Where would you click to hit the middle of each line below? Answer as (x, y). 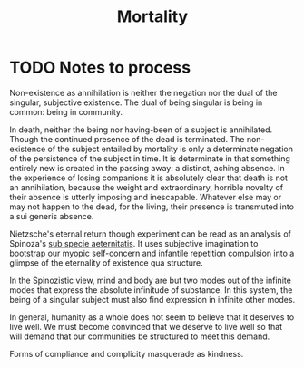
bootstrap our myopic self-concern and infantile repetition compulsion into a (152, 253)
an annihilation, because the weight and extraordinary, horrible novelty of (147, 187)
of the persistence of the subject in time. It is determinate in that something (150, 158)
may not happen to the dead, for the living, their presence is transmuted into (152, 207)
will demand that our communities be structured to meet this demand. (140, 336)
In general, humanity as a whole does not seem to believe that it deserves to (152, 317)
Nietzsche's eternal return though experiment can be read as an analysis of (151, 234)
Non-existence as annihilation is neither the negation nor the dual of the (143, 92)
